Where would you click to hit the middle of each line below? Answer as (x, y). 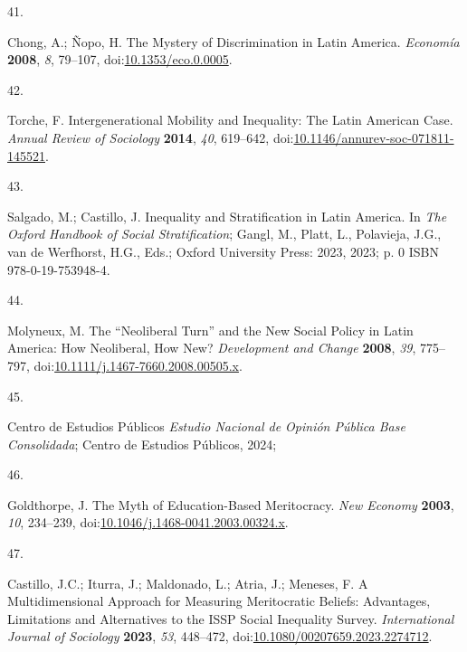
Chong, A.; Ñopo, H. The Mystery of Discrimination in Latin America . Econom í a (233, 41)
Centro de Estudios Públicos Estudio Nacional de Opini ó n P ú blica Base (206, 426)
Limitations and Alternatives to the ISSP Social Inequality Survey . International (231, 618)
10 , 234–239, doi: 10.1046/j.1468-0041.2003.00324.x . (148, 522)
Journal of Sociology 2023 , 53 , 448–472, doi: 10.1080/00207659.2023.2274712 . (220, 636)
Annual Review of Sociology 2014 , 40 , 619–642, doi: (151, 137)
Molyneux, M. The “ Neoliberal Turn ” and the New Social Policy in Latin (210, 330)
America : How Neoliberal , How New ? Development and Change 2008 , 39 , (212, 348)
